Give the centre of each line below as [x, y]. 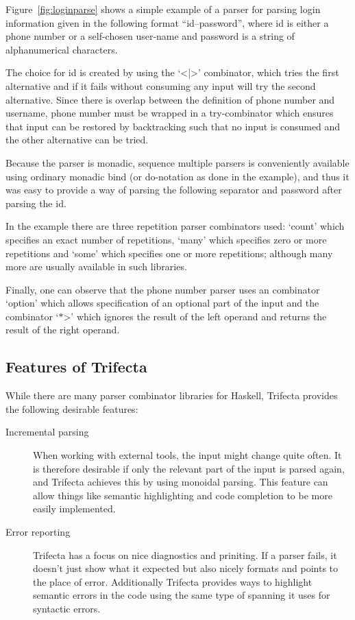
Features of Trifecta [76, 367]
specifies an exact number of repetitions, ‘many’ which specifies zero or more [166, 239]
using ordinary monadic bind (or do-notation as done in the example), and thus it [177, 176]
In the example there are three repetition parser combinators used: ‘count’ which [175, 226]
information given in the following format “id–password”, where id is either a [167, 22]
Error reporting [38, 532]
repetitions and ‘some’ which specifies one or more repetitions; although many [169, 253]
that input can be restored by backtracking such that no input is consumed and [173, 126]
